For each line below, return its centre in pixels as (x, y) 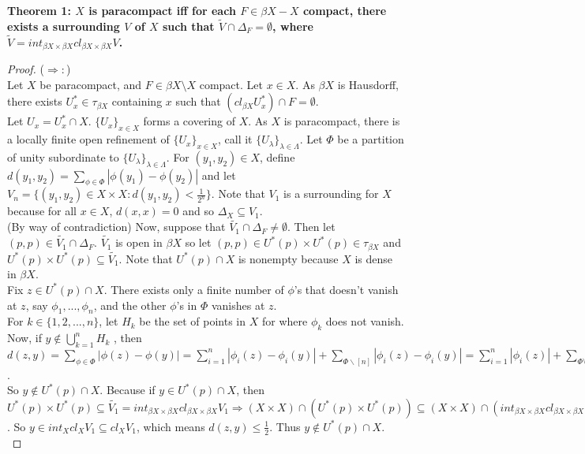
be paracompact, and (91, 84)
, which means (171, 426)
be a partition (371, 139)
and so (199, 211)
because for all (42, 211)
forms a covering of (189, 121)
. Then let (311, 227)
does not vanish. (365, 321)
